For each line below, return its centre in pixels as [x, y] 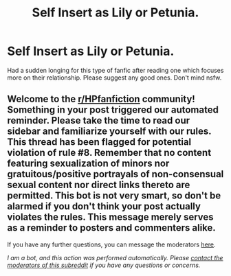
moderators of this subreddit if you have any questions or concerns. [104, 265]
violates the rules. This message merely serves [111, 217]
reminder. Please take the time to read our [99, 120]
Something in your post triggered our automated [113, 110]
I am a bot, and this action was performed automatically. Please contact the [115, 257]
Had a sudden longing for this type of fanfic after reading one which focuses [115, 70]
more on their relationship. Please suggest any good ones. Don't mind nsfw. [114, 78]
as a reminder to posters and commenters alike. [112, 228]
